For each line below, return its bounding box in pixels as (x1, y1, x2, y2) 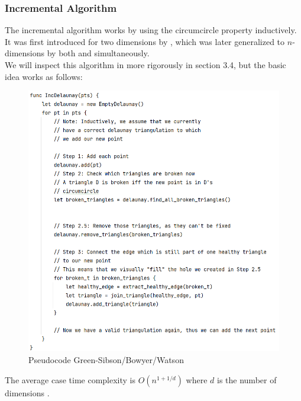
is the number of (217, 373, 277, 386)
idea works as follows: (5, 70, 83, 82)
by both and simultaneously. (47, 47, 150, 59)
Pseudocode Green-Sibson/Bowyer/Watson (28, 353, 184, 365)
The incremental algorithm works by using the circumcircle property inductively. (5, 24, 297, 36)
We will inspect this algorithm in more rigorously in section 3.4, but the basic (5, 59, 286, 70)
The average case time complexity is (5, 373, 136, 386)
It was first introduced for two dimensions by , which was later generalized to (5, 35, 285, 47)
